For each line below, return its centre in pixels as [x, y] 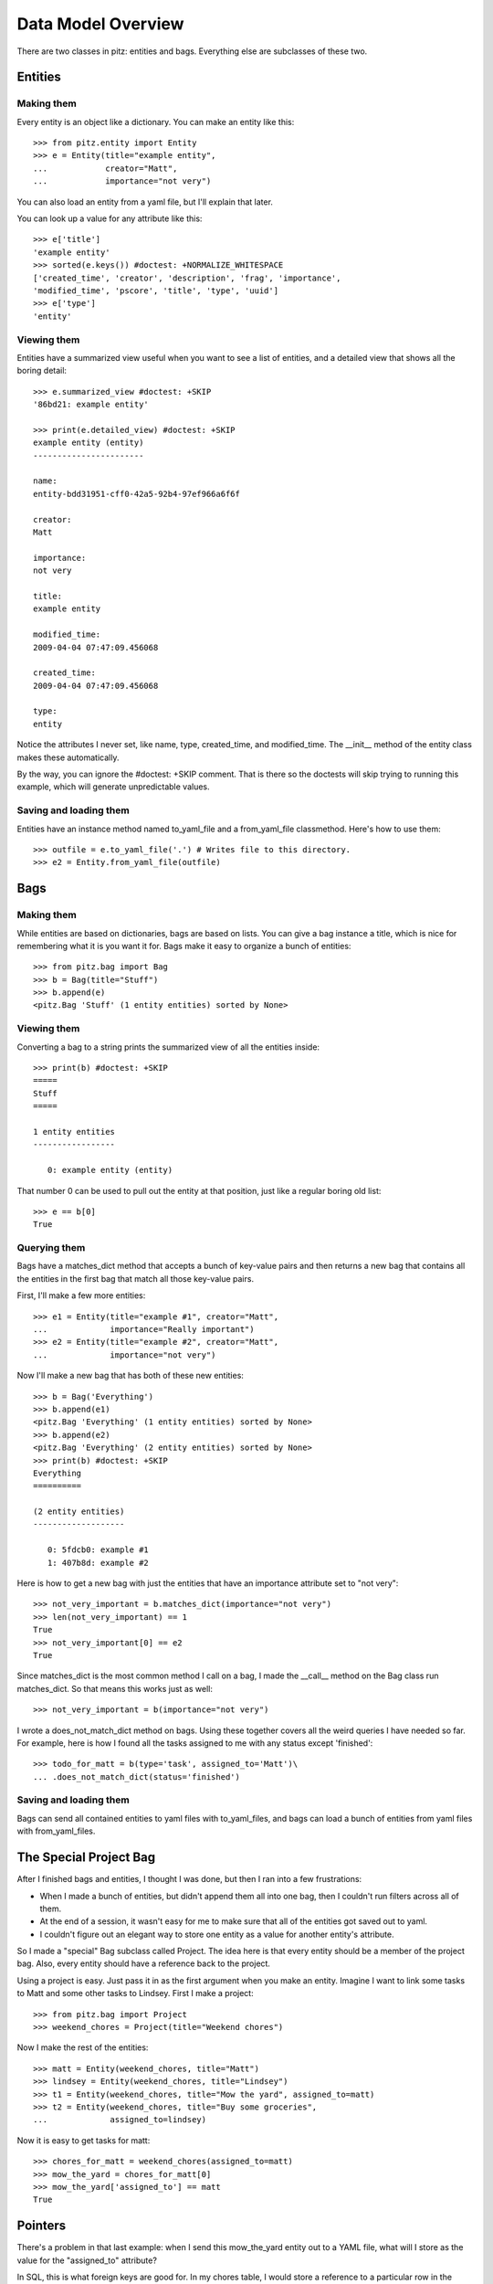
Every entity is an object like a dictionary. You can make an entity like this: [156, 122]
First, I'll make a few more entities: [81, 1295]
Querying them [51, 1248]
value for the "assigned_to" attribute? [87, 2260]
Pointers [42, 2226]
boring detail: [42, 371]
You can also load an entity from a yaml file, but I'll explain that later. [145, 202]
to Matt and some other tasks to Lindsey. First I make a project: [136, 1993]
